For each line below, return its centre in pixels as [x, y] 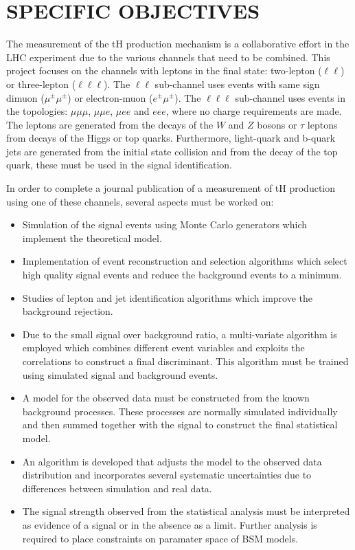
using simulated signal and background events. [120, 374]
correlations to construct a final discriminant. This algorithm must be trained [185, 361]
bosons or [277, 124]
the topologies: [37, 111]
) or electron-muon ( [110, 97]
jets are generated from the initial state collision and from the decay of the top [172, 151]
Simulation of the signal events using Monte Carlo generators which [164, 224]
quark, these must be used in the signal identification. [119, 165]
